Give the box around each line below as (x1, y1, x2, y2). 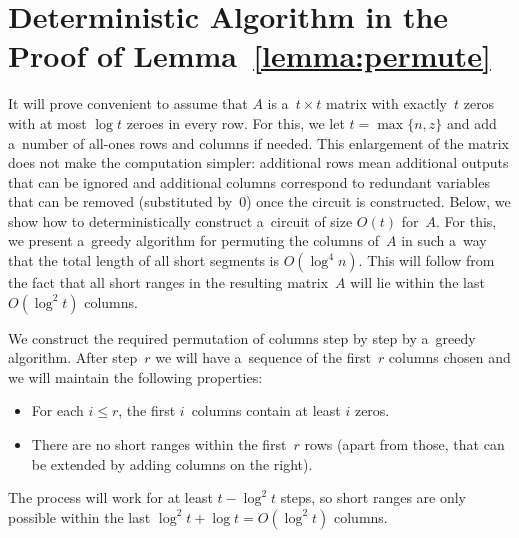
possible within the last (8, 506, 151, 527)
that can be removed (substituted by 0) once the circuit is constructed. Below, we (8, 191, 511, 212)
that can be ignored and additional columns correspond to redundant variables (8, 171, 490, 192)
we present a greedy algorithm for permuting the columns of (8, 230, 379, 251)
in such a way (401, 230, 487, 251)
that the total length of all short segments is (8, 250, 279, 271)
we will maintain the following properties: (8, 366, 263, 387)
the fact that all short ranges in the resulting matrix (8, 272, 329, 293)
